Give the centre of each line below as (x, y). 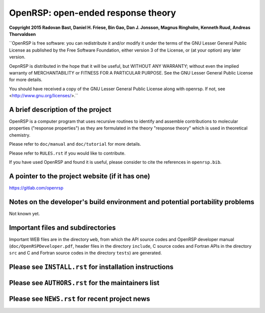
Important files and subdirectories (63, 227)
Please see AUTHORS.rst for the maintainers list (84, 283)
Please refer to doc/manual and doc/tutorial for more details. (75, 144)
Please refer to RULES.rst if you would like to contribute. (67, 153)
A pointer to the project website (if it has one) (80, 176)
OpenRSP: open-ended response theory (93, 13)
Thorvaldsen (23, 34)
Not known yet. (25, 213)
